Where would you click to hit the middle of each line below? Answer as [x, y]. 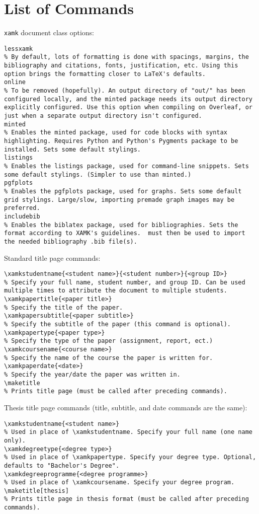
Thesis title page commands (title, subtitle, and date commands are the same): [126, 407]
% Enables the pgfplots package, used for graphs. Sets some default [123, 191]
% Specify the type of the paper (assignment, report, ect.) [109, 341]
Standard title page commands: [52, 258]
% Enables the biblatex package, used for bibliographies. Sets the [121, 225]
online [15, 82]
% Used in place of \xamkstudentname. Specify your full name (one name [128, 432]
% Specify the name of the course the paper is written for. [109, 358]
